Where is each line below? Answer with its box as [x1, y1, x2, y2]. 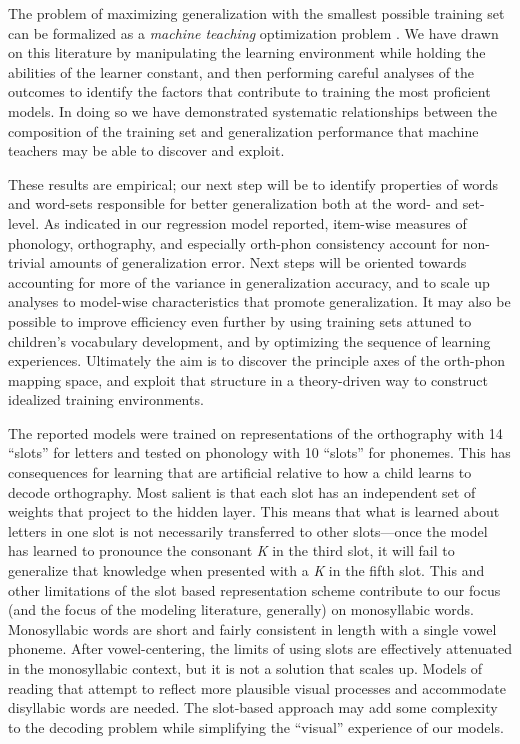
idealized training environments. [8, 389, 204, 410]
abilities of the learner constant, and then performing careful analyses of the [8, 61, 475, 82]
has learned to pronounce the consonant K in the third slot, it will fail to [8, 540, 455, 561]
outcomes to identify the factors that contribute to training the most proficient [8, 81, 491, 102]
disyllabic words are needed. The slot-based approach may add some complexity [8, 697, 498, 718]
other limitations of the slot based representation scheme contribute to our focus [8, 579, 501, 600]
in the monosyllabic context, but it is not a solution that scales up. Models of [8, 658, 483, 678]
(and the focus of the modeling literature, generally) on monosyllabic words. [8, 599, 474, 620]
